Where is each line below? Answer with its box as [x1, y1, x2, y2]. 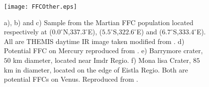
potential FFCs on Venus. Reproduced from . [4, 74, 139, 84]
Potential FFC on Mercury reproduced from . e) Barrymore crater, [4, 45, 203, 56]
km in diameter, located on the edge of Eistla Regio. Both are [4, 64, 188, 74]
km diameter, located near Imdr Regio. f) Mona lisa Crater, [13, 55, 191, 65]
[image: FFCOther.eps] [4, 3, 77, 10]
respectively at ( [4, 27, 52, 37]
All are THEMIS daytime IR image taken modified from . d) [4, 36, 185, 46]
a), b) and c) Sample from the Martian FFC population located [4, 17, 193, 27]
